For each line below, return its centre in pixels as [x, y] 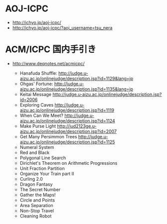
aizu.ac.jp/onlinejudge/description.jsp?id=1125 [67, 142]
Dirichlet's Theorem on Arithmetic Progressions [69, 163]
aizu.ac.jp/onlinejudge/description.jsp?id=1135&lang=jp [77, 89]
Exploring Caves [37, 105]
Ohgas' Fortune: [36, 84]
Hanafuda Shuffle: [38, 73]
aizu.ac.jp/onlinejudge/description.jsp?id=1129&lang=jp [77, 78]
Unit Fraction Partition [42, 168]
